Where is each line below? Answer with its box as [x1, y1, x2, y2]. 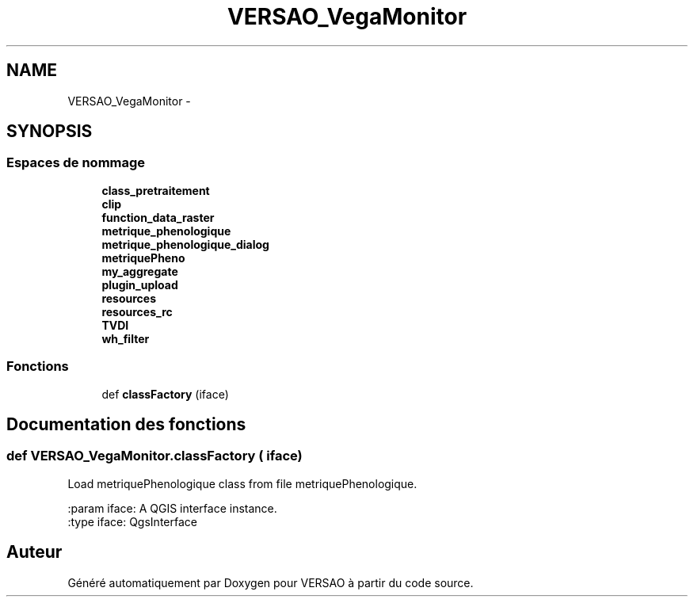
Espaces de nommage [6, 155, 146, 171]
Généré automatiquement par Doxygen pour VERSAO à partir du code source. [67, 575, 474, 590]
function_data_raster [101, 210, 215, 224]
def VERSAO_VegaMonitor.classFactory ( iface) [6, 448, 303, 464]
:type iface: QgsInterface [67, 514, 197, 529]
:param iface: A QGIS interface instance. [67, 501, 277, 515]
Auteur [6, 542, 63, 563]
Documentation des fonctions [6, 414, 246, 434]
